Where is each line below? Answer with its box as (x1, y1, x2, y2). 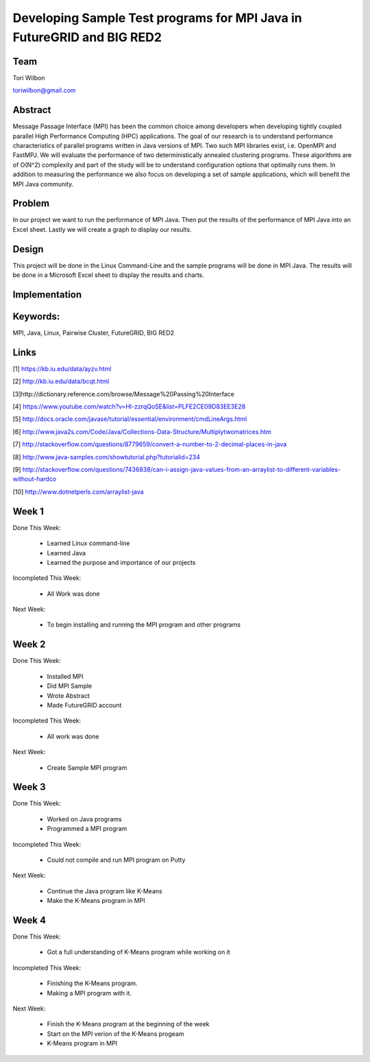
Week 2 (12, 638, 46, 651)
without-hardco (12, 475, 57, 483)
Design (12, 243, 44, 255)
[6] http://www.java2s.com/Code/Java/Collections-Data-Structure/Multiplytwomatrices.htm (12, 427, 271, 435)
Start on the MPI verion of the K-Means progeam (47, 1029, 184, 1038)
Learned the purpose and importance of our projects (47, 558, 196, 566)
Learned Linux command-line (47, 539, 130, 548)
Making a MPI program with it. (47, 989, 132, 997)
